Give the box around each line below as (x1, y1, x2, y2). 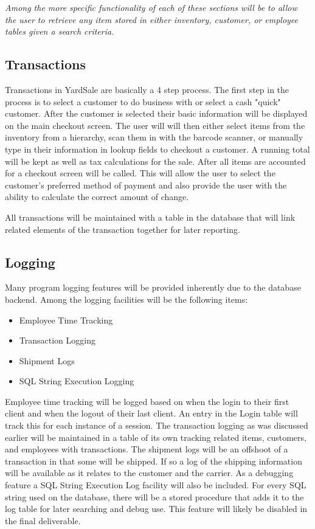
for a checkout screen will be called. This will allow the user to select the (5, 167, 275, 179)
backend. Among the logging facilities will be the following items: (5, 292, 248, 305)
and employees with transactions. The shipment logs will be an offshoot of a (5, 443, 288, 455)
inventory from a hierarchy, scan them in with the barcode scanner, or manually (5, 131, 303, 143)
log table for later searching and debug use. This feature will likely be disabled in (5, 502, 308, 515)
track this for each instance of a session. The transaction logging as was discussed (5, 419, 308, 432)
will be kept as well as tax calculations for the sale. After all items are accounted (5, 154, 306, 167)
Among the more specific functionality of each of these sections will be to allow (5, 1, 297, 13)
